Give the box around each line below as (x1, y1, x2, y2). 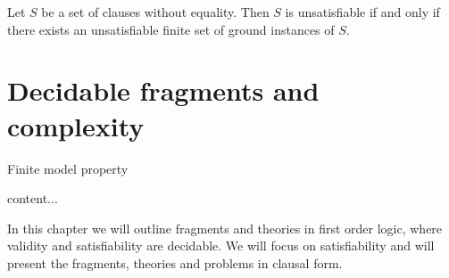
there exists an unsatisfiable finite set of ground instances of (7, 20, 335, 38)
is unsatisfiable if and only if (285, 3, 440, 20)
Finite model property (7, 159, 129, 177)
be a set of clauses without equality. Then (41, 3, 270, 20)
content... (7, 189, 58, 208)
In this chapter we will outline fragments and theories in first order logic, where (7, 218, 443, 237)
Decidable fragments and (7, 72, 320, 109)
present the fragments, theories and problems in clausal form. (7, 253, 343, 272)
